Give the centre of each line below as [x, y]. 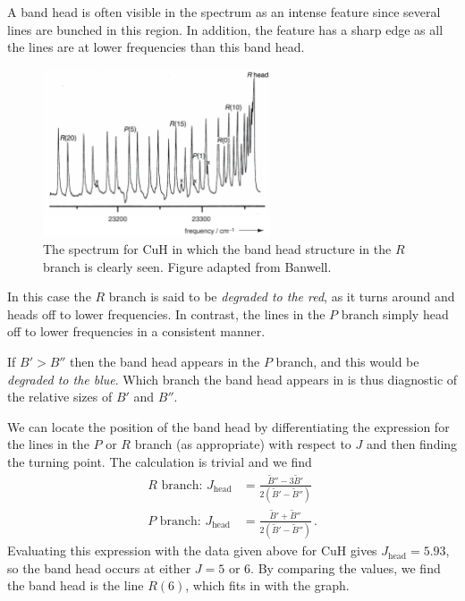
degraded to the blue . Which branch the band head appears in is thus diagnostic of [232, 379]
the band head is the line [76, 585]
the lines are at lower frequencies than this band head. [156, 47]
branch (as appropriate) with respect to [243, 444]
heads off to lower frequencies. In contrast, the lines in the [166, 313]
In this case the [49, 296]
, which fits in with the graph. [267, 585]
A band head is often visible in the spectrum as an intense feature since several [224, 12]
